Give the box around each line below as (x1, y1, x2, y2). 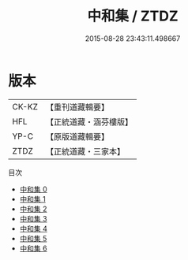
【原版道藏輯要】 (45, 131, 109, 142)
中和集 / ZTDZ (86, 7, 179, 25)
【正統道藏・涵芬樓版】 (45, 116, 133, 127)
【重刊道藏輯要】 (45, 102, 109, 113)
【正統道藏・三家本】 (45, 146, 125, 157)
